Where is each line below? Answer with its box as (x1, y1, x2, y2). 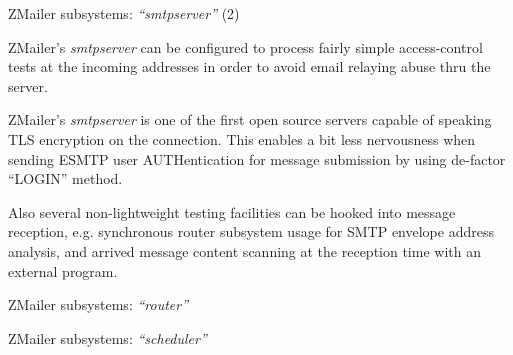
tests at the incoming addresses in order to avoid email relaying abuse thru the (8, 56, 491, 77)
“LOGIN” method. (8, 168, 123, 189)
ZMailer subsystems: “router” (8, 294, 189, 315)
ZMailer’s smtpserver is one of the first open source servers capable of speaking (8, 109, 492, 130)
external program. (8, 260, 118, 281)
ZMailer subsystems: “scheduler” (8, 327, 207, 348)
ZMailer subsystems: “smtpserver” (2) (8, 3, 240, 23)
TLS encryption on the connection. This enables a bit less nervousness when (8, 128, 476, 149)
